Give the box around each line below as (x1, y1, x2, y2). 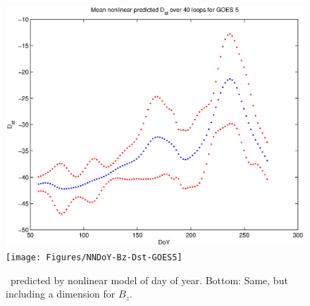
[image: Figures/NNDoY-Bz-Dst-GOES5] (6, 253, 182, 263)
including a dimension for (6, 286, 116, 301)
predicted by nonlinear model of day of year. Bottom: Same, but (10, 272, 288, 287)
